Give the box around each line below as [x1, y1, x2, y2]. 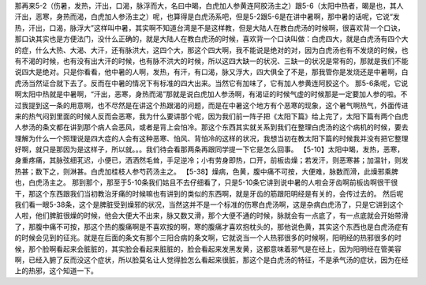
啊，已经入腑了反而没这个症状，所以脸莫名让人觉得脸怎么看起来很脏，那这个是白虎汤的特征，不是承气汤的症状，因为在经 [14, 255, 409, 264]
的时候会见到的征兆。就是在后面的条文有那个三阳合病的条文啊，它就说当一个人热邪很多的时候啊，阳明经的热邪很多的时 [14, 233, 402, 242]
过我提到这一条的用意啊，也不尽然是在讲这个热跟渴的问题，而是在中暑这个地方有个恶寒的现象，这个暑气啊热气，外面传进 [14, 100, 409, 110]
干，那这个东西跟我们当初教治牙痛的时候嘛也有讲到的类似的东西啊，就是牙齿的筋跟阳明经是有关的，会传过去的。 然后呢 [14, 189, 404, 198]
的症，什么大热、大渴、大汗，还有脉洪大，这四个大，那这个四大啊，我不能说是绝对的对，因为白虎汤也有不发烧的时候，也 [14, 45, 409, 54]
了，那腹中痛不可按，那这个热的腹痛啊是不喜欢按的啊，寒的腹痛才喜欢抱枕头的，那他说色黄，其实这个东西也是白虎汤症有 [14, 222, 409, 231]
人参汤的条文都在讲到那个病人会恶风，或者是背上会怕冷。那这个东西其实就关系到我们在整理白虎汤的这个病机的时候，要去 [14, 122, 409, 132]
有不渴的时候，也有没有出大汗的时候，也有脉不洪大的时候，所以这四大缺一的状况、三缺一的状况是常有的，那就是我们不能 [14, 56, 409, 66]
